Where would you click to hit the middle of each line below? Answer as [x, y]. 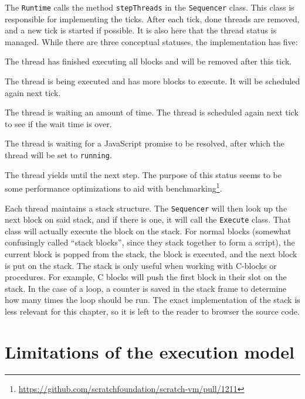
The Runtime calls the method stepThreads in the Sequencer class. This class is [150, 7]
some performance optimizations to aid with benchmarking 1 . [113, 187]
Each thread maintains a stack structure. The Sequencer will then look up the [146, 208]
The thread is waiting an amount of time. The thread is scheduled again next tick [152, 112]
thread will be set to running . [58, 155]
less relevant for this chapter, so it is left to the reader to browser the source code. [152, 311]
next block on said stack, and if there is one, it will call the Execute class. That [148, 219]
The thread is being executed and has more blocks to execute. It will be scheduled [152, 81]
